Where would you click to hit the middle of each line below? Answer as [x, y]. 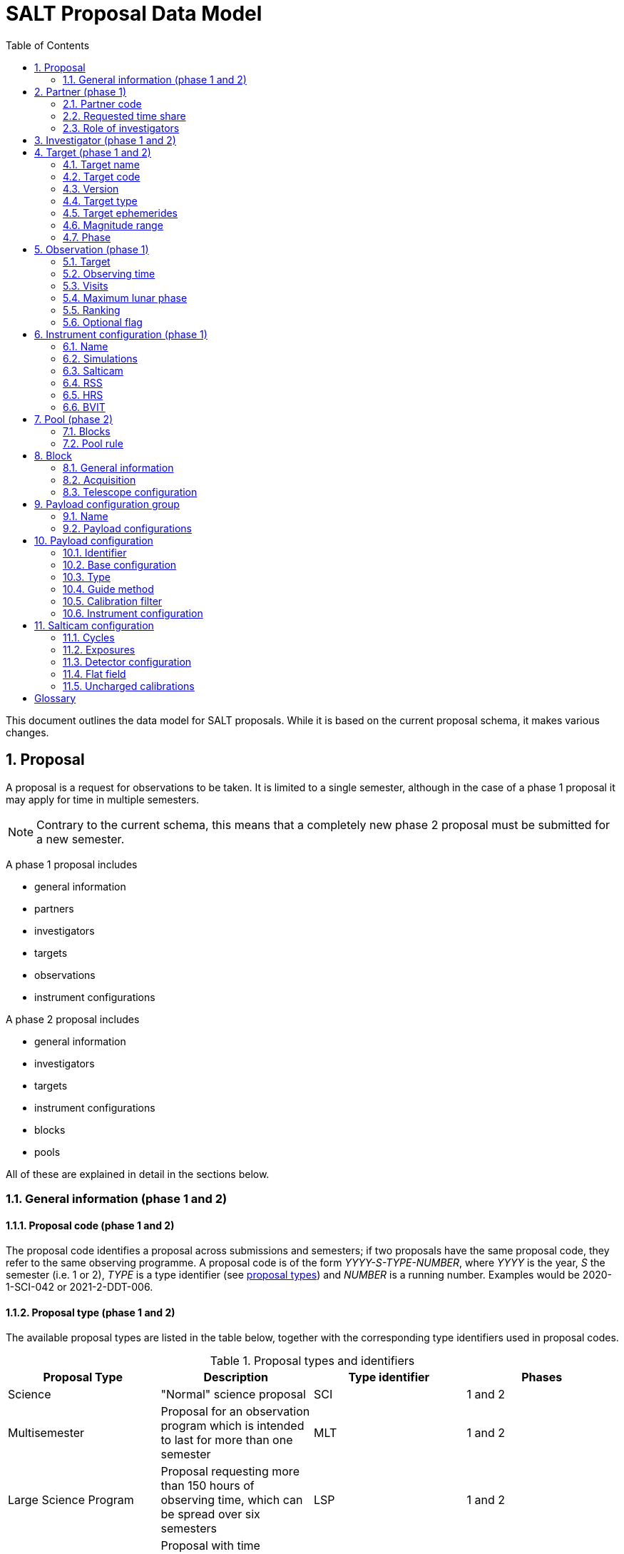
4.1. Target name [101, 164]
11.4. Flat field [94, 674]
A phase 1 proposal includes [72, 864]
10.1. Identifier [95, 552]
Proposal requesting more [230, 1472]
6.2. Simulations [100, 358]
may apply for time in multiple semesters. [103, 799]
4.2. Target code [102, 176]
